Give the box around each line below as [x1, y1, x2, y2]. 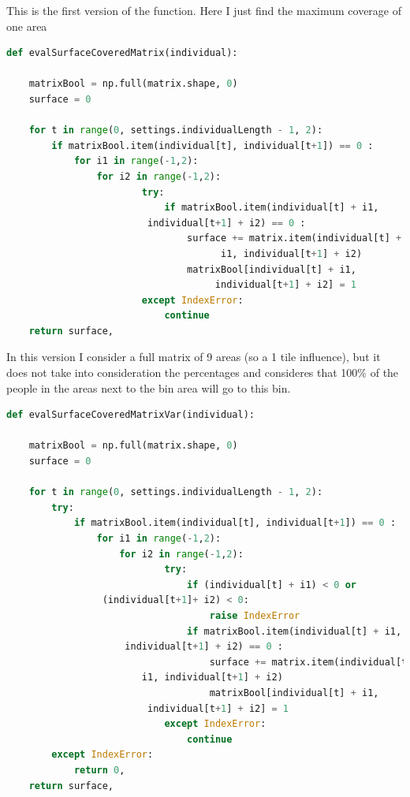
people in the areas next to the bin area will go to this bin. [6, 379, 291, 396]
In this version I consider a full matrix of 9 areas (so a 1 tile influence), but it [6, 348, 381, 365]
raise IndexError [209, 609, 300, 621]
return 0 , [73, 764, 125, 776]
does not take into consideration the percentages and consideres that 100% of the [6, 364, 399, 381]
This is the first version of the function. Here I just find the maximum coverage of [6, 2, 402, 18]
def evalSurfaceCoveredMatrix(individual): [6, 47, 238, 59]
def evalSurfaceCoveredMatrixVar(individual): [6, 409, 255, 421]
